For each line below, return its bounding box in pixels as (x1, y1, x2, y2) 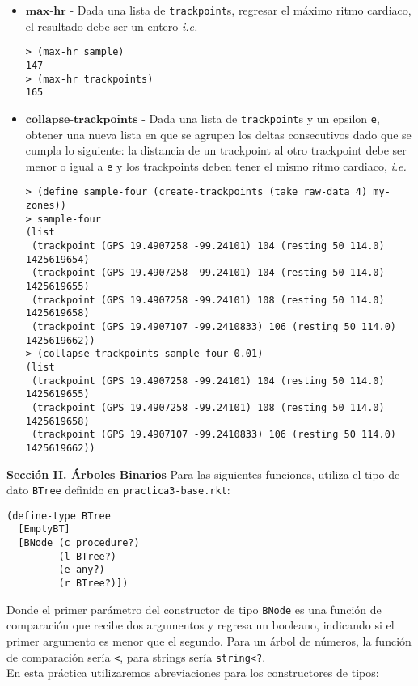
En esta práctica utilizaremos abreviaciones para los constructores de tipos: (6, 664, 379, 681)
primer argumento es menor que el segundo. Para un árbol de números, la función (6, 632, 412, 649)
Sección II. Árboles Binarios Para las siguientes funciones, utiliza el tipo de (6, 465, 400, 482)
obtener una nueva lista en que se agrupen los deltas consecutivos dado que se (25, 125, 412, 142)
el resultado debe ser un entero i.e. (25, 17, 198, 34)
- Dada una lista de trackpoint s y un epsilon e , (141, 109, 380, 126)
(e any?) (58, 564, 105, 576)
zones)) (25, 200, 66, 212)
